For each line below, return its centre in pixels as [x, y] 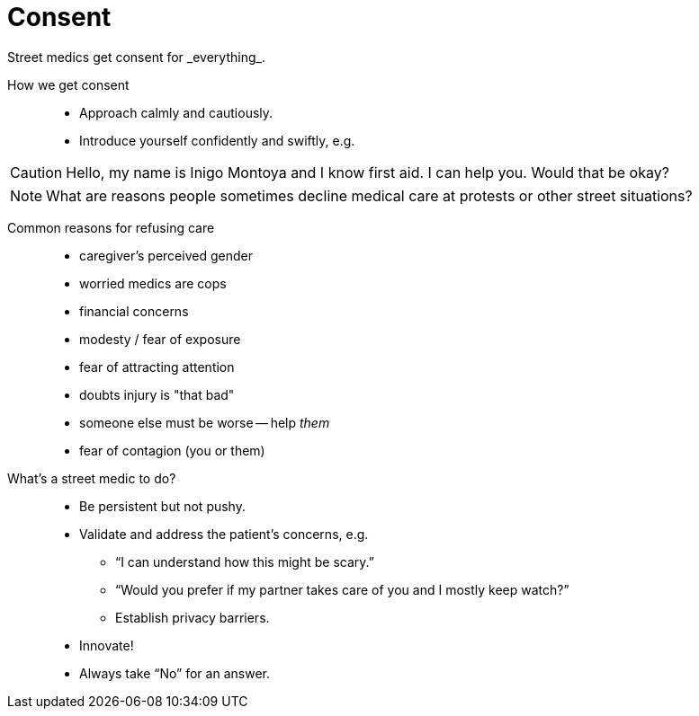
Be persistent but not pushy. [162, 506]
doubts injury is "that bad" [157, 394]
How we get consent [68, 84]
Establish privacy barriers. [193, 617]
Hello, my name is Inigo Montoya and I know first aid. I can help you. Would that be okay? [367, 172]
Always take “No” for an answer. [175, 673]
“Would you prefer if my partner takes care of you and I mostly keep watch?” [342, 589]
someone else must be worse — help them [205, 422]
